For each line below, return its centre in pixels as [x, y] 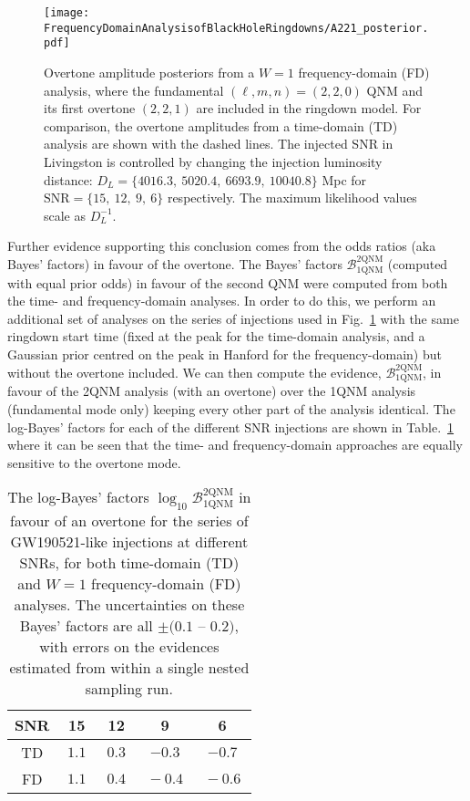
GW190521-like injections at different [129, 541]
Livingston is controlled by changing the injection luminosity [213, 161]
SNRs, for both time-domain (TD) [129, 562]
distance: [68, 179]
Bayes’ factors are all [86, 625]
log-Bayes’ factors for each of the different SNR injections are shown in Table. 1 [231, 427]
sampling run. [129, 688]
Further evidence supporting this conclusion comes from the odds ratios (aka [222, 246]
